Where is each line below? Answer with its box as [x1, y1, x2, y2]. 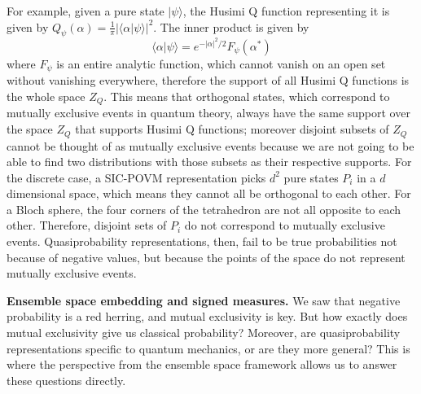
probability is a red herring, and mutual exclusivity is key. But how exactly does [7, 308, 408, 325]
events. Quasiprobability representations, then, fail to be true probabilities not [7, 233, 397, 250]
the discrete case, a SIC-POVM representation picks [7, 169, 266, 186]
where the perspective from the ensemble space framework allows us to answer [7, 356, 397, 373]
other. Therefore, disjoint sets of [7, 217, 167, 234]
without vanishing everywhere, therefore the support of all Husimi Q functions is [7, 72, 410, 89]
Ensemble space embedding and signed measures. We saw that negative [7, 291, 401, 309]
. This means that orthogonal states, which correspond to [103, 88, 390, 105]
